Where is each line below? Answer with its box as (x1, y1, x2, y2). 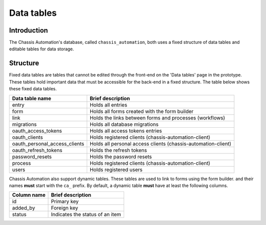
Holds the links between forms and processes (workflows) (89, 114, 225, 121)
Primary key (51, 198, 79, 205)
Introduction (9, 26, 48, 35)
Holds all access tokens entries (89, 127, 162, 134)
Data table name (12, 95, 51, 102)
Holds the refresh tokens (89, 147, 147, 153)
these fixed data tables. (9, 86, 57, 92)
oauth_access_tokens (12, 127, 63, 134)
